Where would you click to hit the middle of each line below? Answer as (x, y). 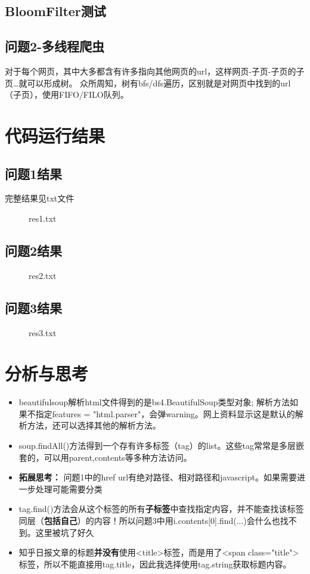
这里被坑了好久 (65, 532)
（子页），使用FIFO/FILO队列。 (67, 94)
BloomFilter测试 (55, 11)
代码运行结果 (55, 135)
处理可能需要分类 (69, 488)
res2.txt (43, 275)
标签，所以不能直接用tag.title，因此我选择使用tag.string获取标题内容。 (155, 564)
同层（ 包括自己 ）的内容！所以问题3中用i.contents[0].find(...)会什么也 (149, 520)
